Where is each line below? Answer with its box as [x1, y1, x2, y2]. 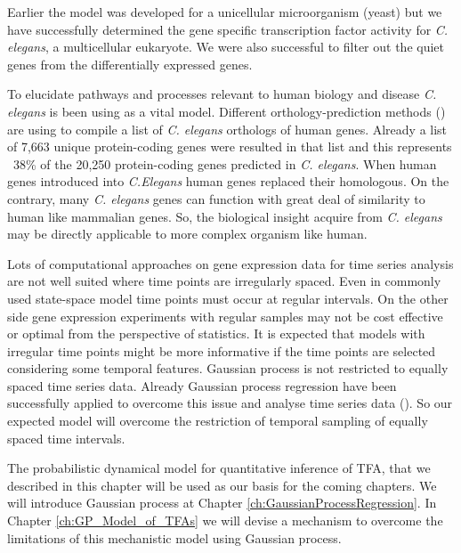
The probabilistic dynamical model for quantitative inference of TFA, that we [7, 459, 431, 477]
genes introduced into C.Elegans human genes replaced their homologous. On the [7, 172, 449, 191]
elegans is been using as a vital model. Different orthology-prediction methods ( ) [7, 102, 446, 120]
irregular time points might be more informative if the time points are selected [7, 341, 436, 360]
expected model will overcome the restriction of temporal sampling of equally [7, 411, 428, 430]
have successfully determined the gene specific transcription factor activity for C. [7, 20, 449, 38]
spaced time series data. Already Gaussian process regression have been [7, 376, 397, 394]
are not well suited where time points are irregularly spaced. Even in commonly [7, 272, 441, 290]
